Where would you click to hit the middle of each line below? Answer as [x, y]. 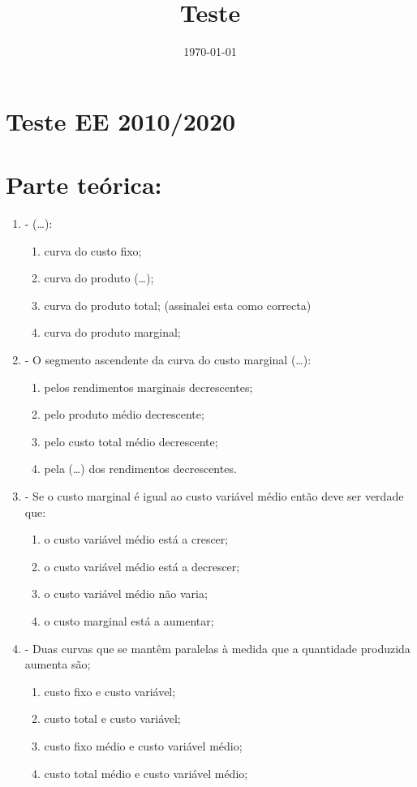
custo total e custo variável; [112, 718]
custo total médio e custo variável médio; [146, 773]
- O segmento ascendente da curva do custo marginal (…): [168, 359]
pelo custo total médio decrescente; [131, 441]
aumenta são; [58, 664]
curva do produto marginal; [112, 332]
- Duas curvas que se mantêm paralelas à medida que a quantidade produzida [217, 648]
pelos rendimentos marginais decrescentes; [148, 387]
